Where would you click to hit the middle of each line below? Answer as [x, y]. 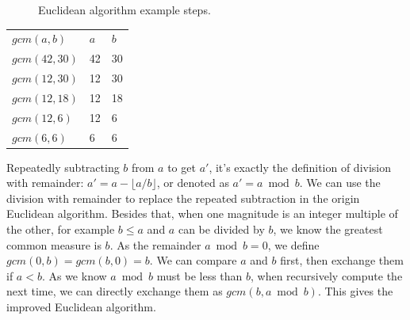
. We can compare [193, 260]
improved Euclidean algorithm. [81, 307]
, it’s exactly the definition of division [300, 167]
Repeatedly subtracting [63, 167]
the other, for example [61, 229]
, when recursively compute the [327, 275]
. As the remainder [155, 244]
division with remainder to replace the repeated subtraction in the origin [183, 198]
